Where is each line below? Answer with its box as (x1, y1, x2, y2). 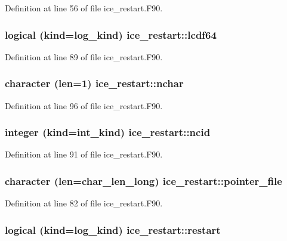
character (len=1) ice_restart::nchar (5, 76, 184, 91)
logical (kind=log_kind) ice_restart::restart (5, 222, 221, 237)
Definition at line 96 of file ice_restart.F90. (5, 99, 163, 112)
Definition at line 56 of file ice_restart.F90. (5, 2, 163, 14)
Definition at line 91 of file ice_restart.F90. (5, 148, 163, 160)
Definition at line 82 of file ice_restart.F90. (5, 197, 163, 209)
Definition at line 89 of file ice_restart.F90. (5, 50, 163, 63)
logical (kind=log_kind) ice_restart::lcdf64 (5, 27, 217, 42)
